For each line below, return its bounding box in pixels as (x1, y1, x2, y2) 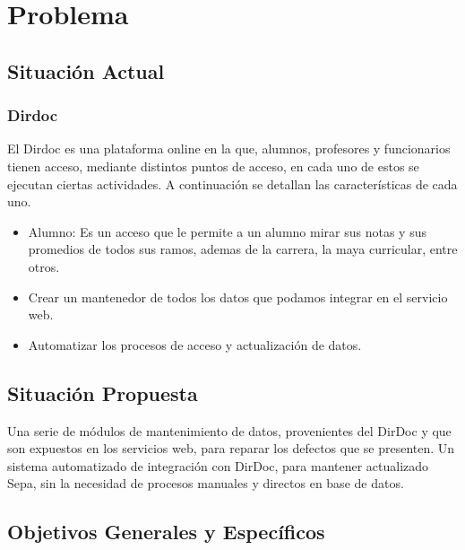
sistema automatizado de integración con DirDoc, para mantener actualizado (7, 456, 429, 475)
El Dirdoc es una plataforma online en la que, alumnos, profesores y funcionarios (7, 139, 451, 158)
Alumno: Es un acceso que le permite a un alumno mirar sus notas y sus (28, 222, 426, 240)
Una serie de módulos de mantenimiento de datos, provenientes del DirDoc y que (7, 421, 452, 440)
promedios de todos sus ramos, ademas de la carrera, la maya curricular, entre (28, 240, 458, 258)
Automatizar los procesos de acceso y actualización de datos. (28, 335, 362, 354)
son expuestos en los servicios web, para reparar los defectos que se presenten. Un (7, 439, 455, 458)
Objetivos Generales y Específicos (7, 518, 325, 546)
